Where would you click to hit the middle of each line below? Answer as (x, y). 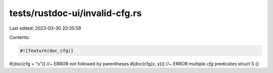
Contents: (19, 37)
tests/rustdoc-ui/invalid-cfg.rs (76, 13)
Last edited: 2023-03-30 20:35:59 (45, 28)
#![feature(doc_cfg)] (47, 51)
